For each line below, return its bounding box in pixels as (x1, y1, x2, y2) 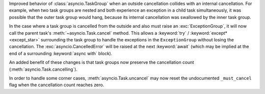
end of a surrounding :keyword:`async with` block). (9, 50, 112, 56)
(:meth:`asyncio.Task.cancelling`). (9, 66, 78, 72)
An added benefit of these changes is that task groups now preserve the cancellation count (9, 59, 194, 65)
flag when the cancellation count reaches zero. (9, 82, 105, 88)
